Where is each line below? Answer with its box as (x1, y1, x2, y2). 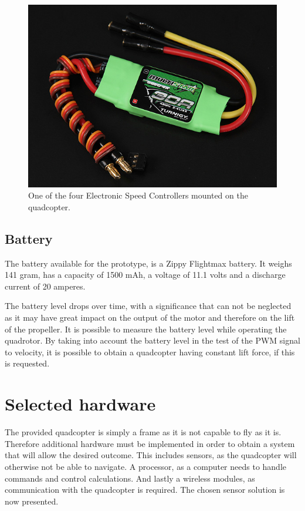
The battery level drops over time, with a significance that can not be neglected (5, 300, 292, 312)
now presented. (5, 495, 59, 507)
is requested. (5, 357, 50, 369)
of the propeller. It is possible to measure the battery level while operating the (5, 322, 287, 335)
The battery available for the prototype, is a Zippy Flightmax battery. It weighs (5, 257, 292, 269)
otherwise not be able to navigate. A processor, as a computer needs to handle (5, 460, 287, 472)
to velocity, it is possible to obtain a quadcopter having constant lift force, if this (5, 345, 295, 358)
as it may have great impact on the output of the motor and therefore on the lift (5, 311, 295, 324)
